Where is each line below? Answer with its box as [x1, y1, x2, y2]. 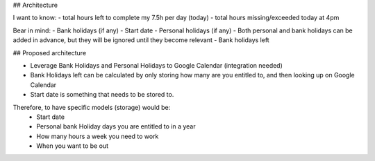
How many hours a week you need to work [36, 132, 159, 140]
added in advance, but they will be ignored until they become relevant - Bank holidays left [12, 36, 270, 44]
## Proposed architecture [12, 48, 87, 57]
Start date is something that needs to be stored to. [30, 91, 174, 99]
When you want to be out [36, 142, 109, 150]
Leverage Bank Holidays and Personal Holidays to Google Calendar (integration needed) [30, 61, 283, 69]
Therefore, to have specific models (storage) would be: [12, 103, 171, 111]
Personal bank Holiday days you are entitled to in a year [36, 122, 196, 131]
